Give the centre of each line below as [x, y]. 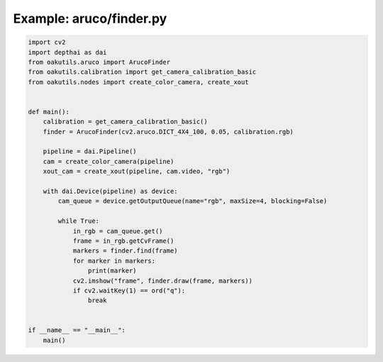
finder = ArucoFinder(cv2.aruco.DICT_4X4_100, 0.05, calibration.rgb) [168, 132]
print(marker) [112, 271]
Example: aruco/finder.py [90, 18]
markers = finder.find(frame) [125, 251]
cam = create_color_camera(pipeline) [109, 161]
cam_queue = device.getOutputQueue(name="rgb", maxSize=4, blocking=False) [193, 201]
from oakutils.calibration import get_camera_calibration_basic [142, 72]
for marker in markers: [114, 260]
